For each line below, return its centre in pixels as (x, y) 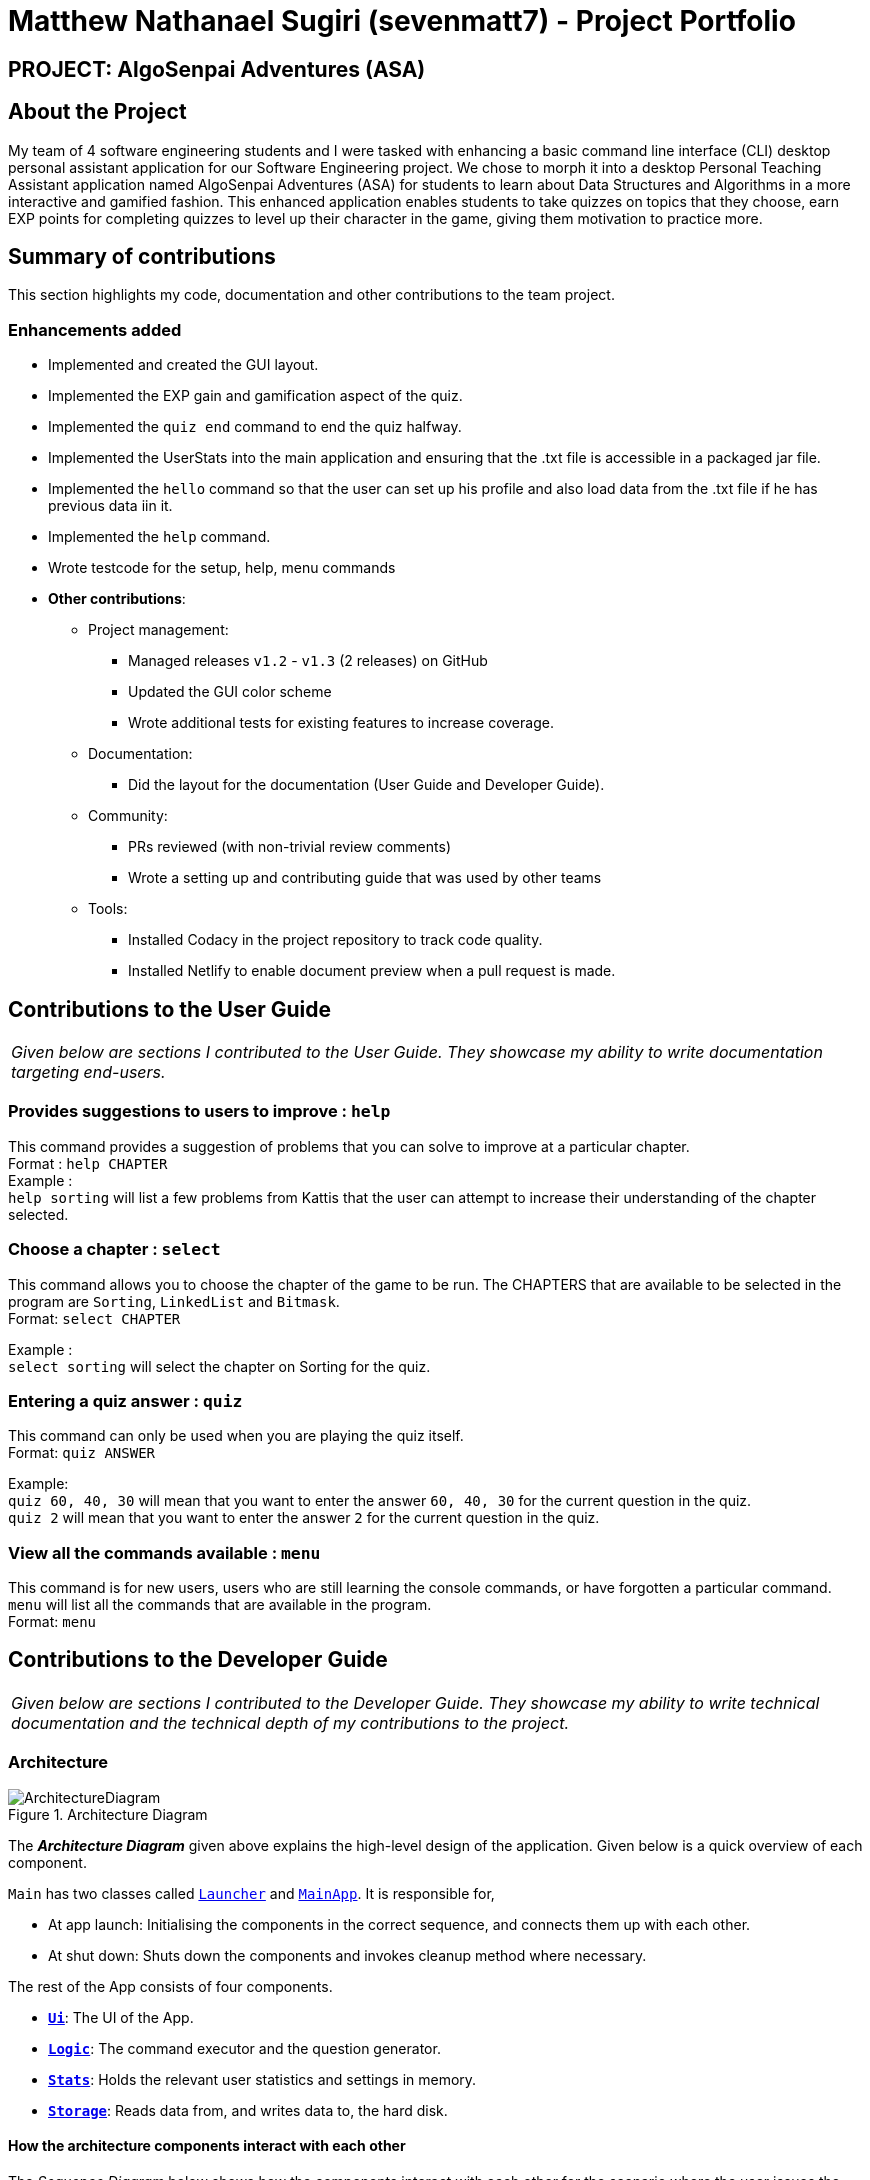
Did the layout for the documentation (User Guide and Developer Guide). (366, 785)
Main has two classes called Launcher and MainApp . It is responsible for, (251, 1893)
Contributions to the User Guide (169, 1009)
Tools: (108, 909)
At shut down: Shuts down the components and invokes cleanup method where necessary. (347, 1955)
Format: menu (52, 1622)
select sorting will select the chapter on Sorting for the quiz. (219, 1366)
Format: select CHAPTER (94, 1318)
